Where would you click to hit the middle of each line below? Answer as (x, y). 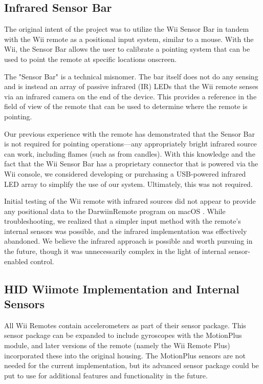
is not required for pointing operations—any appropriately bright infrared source (130, 144)
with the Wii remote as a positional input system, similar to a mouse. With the (129, 39)
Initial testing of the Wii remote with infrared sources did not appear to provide (130, 201)
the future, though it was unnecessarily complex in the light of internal (115, 251)
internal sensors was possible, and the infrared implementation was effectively (126, 231)
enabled (16, 261)
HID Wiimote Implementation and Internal (122, 289)
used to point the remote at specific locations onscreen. (91, 59)
